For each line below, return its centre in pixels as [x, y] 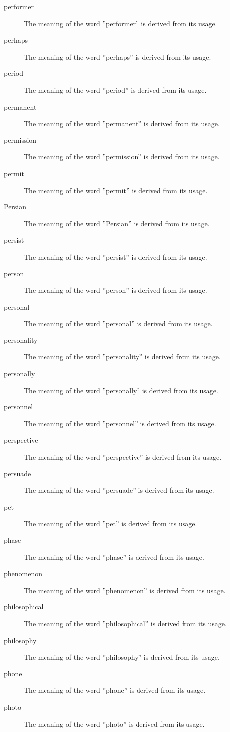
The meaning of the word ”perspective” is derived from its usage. [123, 457]
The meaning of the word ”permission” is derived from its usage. [122, 157]
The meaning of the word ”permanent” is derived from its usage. [122, 123]
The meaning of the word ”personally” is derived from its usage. [121, 390]
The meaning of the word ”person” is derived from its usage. [115, 290]
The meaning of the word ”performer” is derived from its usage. [120, 23]
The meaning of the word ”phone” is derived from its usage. [115, 690]
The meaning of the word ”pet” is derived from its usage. [111, 523]
